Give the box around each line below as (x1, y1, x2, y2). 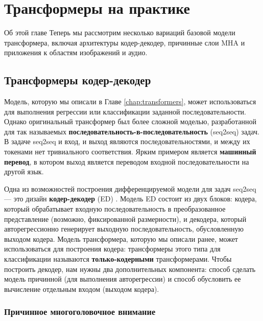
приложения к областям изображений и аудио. (4, 47, 148, 58)
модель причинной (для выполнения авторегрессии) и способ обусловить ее (4, 273, 241, 284)
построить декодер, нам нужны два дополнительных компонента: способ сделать (4, 263, 256, 274)
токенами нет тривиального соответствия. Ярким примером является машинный (4, 146, 256, 157)
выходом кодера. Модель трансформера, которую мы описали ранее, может (4, 233, 238, 244)
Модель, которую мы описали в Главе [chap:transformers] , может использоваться (4, 96, 256, 107)
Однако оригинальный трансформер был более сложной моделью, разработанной (4, 116, 256, 127)
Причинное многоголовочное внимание (4, 305, 156, 318)
